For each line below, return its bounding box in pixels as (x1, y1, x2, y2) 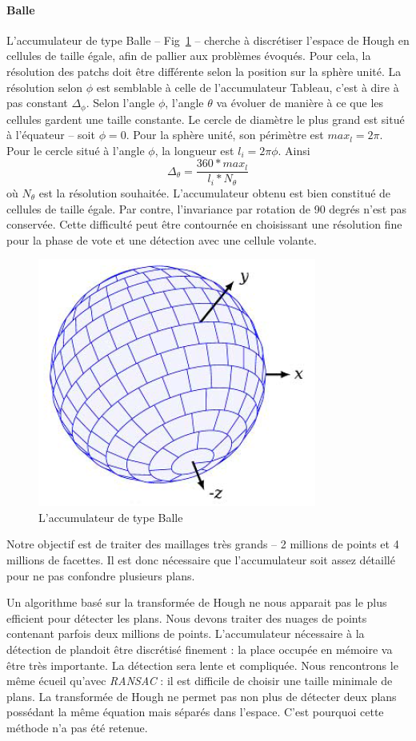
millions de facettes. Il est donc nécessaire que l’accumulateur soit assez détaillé (6, 552, 395, 568)
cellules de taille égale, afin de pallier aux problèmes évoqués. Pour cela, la (6, 47, 371, 64)
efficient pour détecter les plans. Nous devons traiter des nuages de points (6, 609, 367, 626)
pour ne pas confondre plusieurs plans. (6, 567, 195, 584)
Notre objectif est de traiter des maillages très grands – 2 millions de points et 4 (6, 536, 399, 552)
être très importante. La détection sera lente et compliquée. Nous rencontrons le (6, 656, 398, 673)
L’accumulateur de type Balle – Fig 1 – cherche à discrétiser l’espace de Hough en (6, 31, 410, 48)
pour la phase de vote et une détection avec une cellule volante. (6, 231, 317, 248)
